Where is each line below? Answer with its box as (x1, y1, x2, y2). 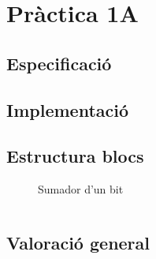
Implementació (6, 97, 129, 122)
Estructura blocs (6, 144, 144, 168)
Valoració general (6, 231, 150, 255)
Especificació (6, 51, 112, 75)
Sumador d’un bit (38, 181, 124, 197)
